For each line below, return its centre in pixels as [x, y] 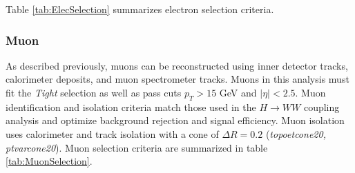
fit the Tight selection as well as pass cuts [94, 92]
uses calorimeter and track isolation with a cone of [112, 133]
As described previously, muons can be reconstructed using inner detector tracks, [177, 65]
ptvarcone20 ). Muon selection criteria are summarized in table [137, 147]
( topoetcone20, [296, 133]
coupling [322, 106]
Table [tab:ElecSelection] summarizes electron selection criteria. [140, 9]
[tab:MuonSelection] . [49, 161]
